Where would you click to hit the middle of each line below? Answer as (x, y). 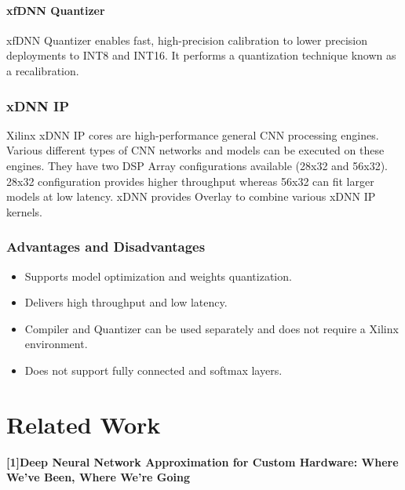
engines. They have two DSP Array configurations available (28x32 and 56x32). (197, 165)
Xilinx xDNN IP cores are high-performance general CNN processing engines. (193, 134)
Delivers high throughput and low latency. (126, 302)
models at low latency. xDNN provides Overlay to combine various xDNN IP (191, 196)
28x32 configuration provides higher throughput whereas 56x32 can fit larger (190, 181)
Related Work (84, 424)
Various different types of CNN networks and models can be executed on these (195, 150)
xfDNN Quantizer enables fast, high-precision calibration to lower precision (187, 40)
